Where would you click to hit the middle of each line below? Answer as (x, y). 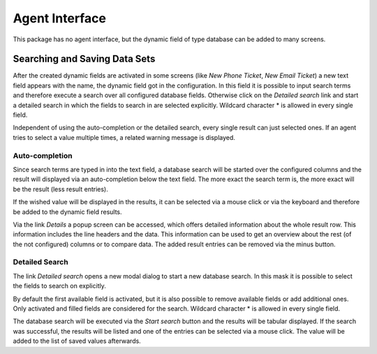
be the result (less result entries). (60, 189)
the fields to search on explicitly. (59, 286)
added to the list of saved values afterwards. (77, 341)
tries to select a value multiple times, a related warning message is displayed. (124, 137)
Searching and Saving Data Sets (84, 59)
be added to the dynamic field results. (67, 212)
